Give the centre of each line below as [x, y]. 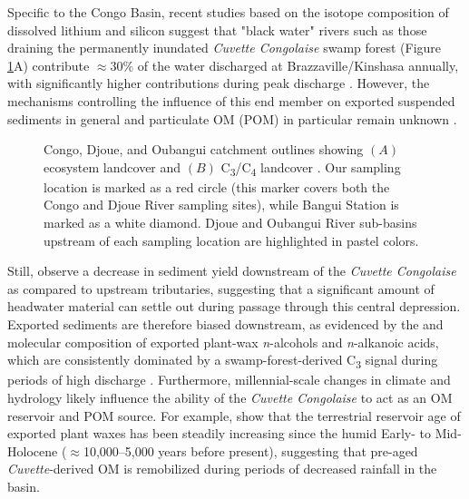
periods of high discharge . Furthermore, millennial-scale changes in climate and [229, 380]
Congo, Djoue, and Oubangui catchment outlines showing [204, 149]
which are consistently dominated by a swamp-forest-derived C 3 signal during [223, 361]
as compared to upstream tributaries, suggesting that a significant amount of [221, 288]
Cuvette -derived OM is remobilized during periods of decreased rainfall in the [222, 469]
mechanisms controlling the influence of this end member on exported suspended [231, 100]
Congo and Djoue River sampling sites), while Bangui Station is [221, 205]
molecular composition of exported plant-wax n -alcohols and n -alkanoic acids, [223, 342]
